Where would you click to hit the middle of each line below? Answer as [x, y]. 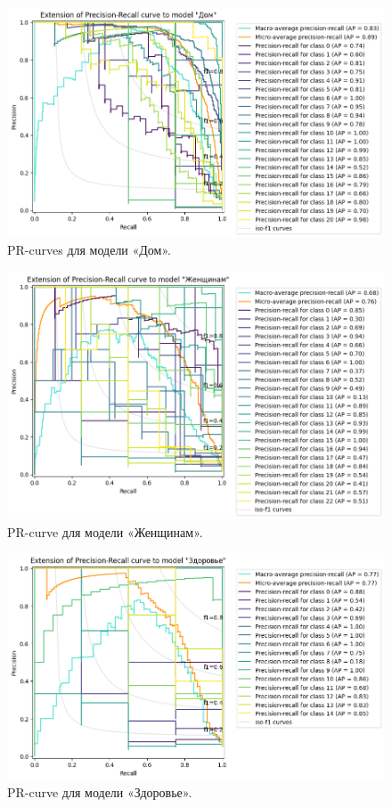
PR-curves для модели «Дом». [89, 250]
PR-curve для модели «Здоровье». [100, 792]
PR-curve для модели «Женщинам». [105, 531]
